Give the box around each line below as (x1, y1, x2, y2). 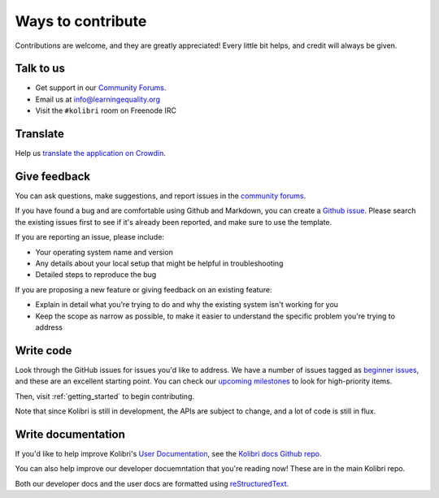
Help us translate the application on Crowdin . (15, 149, 167, 158)
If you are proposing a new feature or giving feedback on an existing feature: (15, 284, 272, 294)
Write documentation (15, 427, 125, 441)
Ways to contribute (15, 12, 147, 30)
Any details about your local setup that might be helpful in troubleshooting (35, 258, 284, 268)
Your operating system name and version (35, 247, 174, 257)
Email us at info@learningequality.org (35, 94, 160, 104)
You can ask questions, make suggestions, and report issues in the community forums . (15, 191, 306, 201)
